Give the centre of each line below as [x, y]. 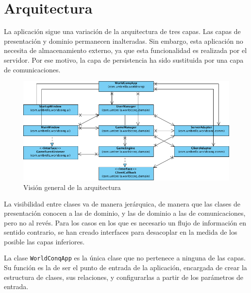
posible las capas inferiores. [44, 241]
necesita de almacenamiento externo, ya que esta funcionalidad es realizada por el [125, 50]
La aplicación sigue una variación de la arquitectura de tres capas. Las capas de [122, 31]
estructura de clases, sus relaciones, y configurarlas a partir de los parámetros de [124, 277]
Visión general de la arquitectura [72, 187]
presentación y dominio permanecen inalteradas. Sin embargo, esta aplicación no [124, 41]
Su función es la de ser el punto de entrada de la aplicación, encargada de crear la [125, 267]
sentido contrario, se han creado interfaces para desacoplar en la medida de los [121, 232]
